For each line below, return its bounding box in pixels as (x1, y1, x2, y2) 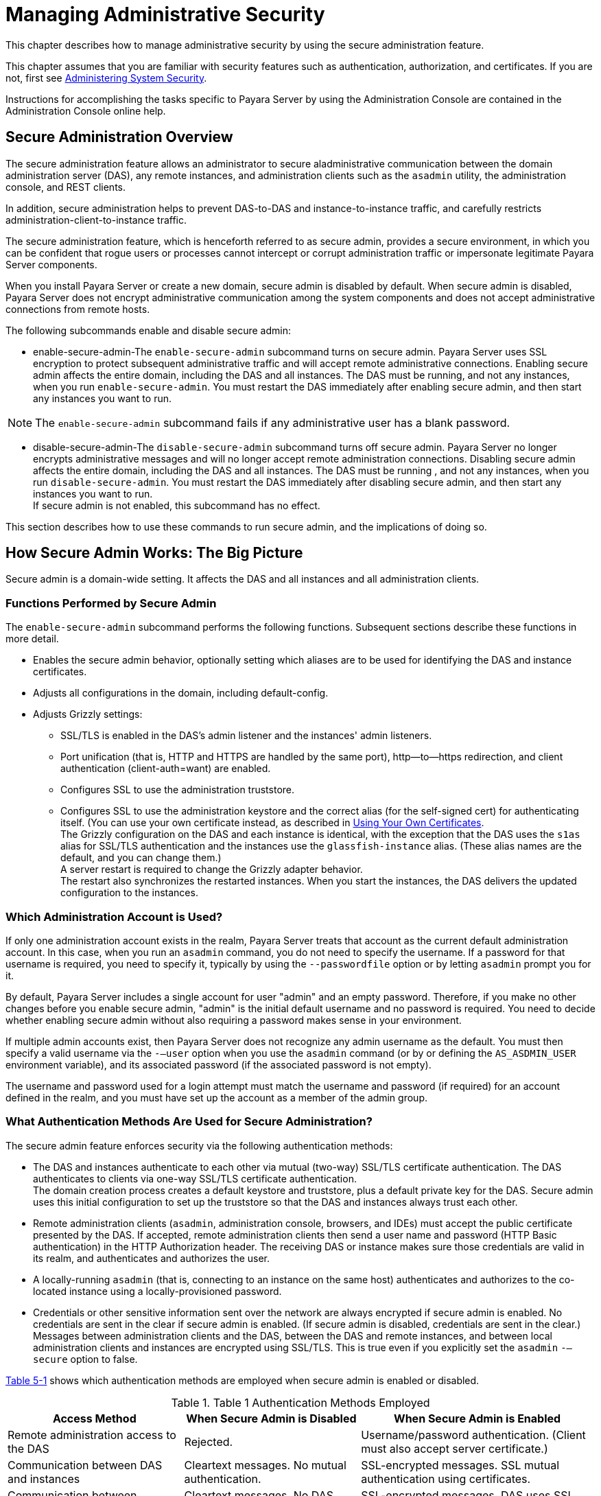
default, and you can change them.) (60, 852, 222, 864)
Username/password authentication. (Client (361, 1427, 586, 1442)
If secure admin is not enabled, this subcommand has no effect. (33, 499, 320, 511)
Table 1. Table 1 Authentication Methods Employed (171, 1395, 430, 1410)
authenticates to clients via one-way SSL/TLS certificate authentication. (33, 1172, 357, 1184)
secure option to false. (33, 1353, 138, 1365)
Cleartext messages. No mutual (184, 1458, 346, 1472)
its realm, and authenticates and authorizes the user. (33, 1252, 270, 1264)
